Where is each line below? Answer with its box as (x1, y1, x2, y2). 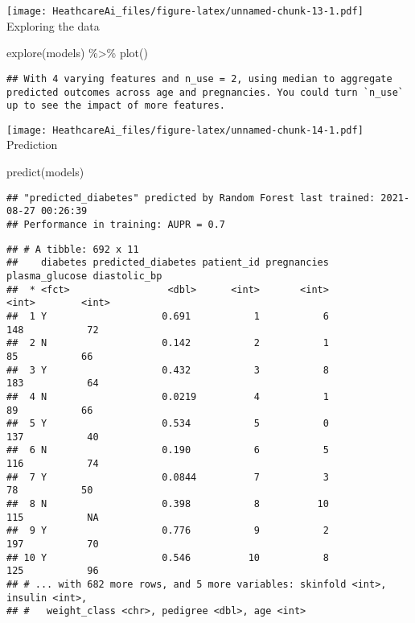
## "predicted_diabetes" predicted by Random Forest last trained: (6, 192, 376, 204)
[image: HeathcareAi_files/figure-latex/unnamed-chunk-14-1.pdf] (6, 124, 364, 136)
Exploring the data (6, 17, 100, 34)
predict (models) (6, 163, 84, 180)
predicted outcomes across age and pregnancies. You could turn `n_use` (6, 86, 404, 98)
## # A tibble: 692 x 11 (6, 243, 139, 255)
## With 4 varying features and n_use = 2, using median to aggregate (6, 72, 392, 85)
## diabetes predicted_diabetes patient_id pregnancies (6, 257, 329, 269)
